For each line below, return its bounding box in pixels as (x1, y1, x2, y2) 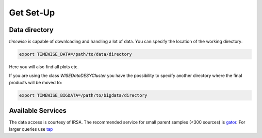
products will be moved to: (9, 79, 63, 85)
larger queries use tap (9, 126, 53, 132)
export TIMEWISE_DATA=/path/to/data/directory (19, 51, 132, 57)
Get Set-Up (9, 7, 55, 18)
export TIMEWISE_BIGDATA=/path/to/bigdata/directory (19, 92, 147, 98)
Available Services (9, 107, 66, 115)
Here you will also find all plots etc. (9, 64, 79, 70)
